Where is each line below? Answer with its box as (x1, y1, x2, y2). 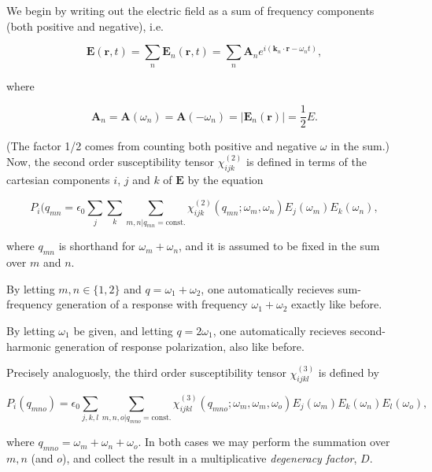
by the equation (187, 171, 264, 188)
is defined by (318, 364, 379, 381)
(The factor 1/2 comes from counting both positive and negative (6, 138, 317, 154)
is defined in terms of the (246, 153, 367, 170)
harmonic (6, 337, 51, 354)
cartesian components (6, 171, 110, 188)
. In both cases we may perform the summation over (138, 433, 390, 450)
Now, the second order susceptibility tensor (6, 153, 215, 170)
